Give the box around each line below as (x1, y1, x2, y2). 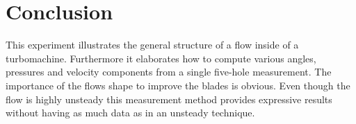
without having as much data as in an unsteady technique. (6, 105, 255, 120)
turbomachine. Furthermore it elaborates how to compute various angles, (6, 51, 316, 65)
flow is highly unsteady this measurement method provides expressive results (6, 91, 332, 106)
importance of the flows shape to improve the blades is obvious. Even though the (6, 78, 350, 92)
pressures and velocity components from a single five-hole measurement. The (6, 64, 332, 79)
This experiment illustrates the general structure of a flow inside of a (6, 37, 299, 52)
